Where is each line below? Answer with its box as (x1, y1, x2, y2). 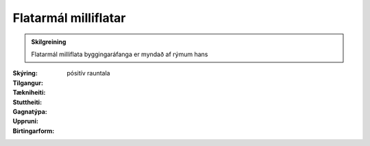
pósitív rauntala (66, 69, 110, 77)
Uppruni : (12, 117, 39, 125)
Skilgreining (31, 38, 66, 46)
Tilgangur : (12, 79, 44, 87)
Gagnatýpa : (12, 107, 47, 116)
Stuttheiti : (12, 98, 42, 106)
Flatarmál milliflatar (12, 10, 126, 25)
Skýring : (12, 69, 38, 77)
